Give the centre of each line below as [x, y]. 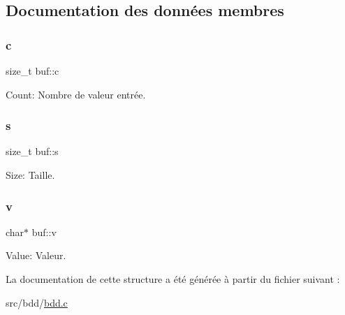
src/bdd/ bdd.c [37, 302]
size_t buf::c [32, 71]
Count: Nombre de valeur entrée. [76, 94]
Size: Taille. [30, 175]
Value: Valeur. [36, 255]
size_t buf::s [32, 151]
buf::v [44, 232]
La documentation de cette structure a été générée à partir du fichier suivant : [173, 279]
